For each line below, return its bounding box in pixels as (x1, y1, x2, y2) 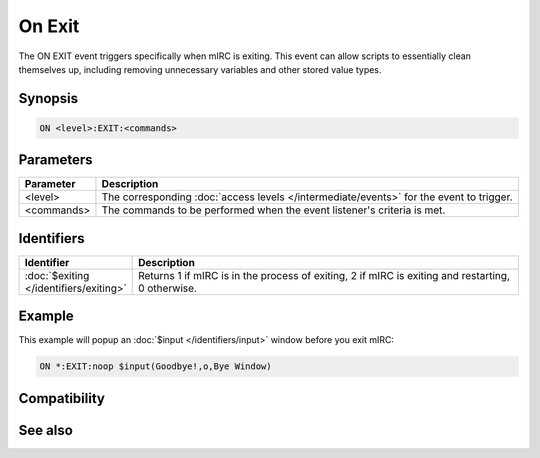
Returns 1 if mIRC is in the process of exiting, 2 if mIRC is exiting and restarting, (138, 268, 510, 282)
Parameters (18, 151, 93, 169)
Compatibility (18, 390, 105, 407)
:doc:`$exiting (24, 268, 90, 282)
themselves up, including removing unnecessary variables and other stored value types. (18, 63, 382, 75)
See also (18, 421, 74, 439)
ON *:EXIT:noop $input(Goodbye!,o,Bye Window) (39, 361, 272, 372)
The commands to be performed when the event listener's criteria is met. (101, 203, 446, 217)
